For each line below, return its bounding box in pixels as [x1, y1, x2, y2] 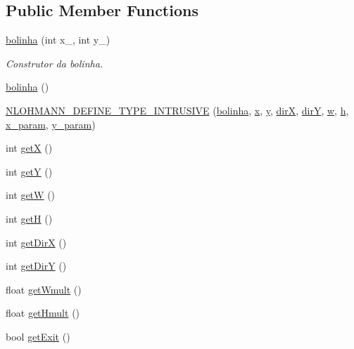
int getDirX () [6, 235, 67, 249]
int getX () [6, 140, 53, 155]
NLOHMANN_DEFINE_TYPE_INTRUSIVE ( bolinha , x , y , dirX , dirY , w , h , [6, 103, 349, 117]
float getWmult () [6, 282, 82, 296]
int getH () [6, 211, 53, 225]
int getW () [6, 187, 56, 202]
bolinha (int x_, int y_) [6, 32, 110, 47]
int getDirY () [6, 258, 67, 273]
